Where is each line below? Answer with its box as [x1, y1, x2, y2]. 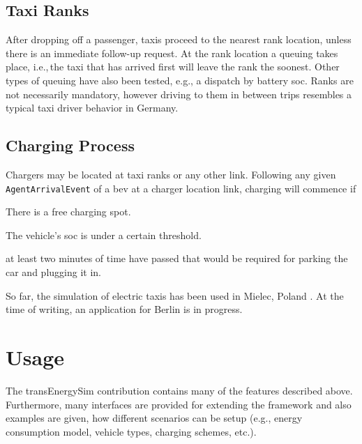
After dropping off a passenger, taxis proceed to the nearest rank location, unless [6, 32, 352, 47]
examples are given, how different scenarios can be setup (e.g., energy [6, 411, 303, 425]
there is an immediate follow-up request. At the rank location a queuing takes [6, 45, 338, 60]
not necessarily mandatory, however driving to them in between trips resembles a [6, 86, 352, 101]
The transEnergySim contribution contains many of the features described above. [6, 383, 353, 397]
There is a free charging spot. [6, 204, 131, 219]
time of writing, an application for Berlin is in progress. [6, 302, 243, 316]
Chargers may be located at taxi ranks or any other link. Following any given [6, 167, 336, 181]
